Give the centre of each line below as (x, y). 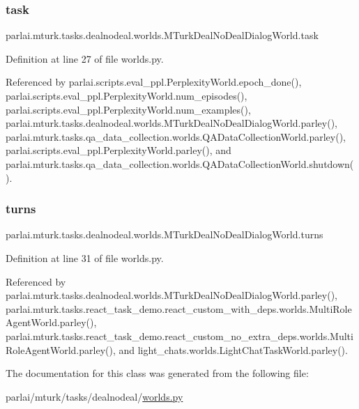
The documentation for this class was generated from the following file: (157, 373)
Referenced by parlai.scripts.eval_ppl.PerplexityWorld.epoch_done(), (154, 82)
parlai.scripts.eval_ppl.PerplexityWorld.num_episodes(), (127, 95)
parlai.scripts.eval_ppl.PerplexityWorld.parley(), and (119, 150)
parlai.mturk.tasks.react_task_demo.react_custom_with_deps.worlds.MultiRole (179, 308)
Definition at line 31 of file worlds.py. (85, 257)
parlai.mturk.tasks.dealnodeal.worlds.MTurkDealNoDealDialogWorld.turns (165, 234)
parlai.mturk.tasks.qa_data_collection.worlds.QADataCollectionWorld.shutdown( (180, 163)
